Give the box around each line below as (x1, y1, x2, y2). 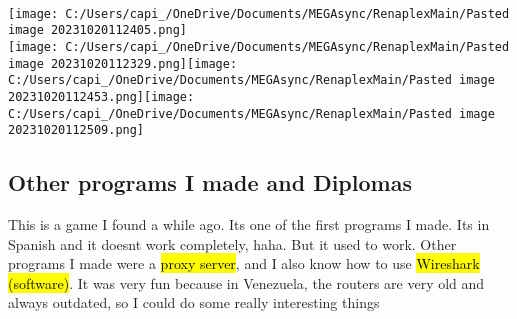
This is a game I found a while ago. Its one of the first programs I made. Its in (8, 214, 490, 235)
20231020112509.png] (8, 123, 145, 138)
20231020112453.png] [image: (8, 89, 195, 104)
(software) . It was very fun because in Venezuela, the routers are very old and (8, 272, 485, 293)
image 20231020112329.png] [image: (8, 56, 238, 71)
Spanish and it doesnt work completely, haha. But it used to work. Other (8, 233, 457, 254)
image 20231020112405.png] (8, 23, 187, 38)
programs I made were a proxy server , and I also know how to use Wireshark (8, 253, 480, 274)
